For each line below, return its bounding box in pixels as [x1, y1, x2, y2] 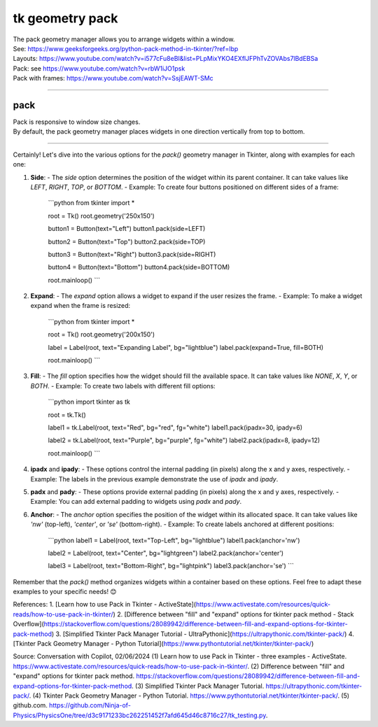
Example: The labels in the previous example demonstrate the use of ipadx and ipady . [30, 474, 279, 483]
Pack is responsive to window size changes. [13, 118, 141, 126]
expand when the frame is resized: [30, 302, 131, 310]
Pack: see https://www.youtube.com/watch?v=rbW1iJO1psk [13, 64, 185, 73]
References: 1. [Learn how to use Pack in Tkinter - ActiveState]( [13, 600, 196, 609]
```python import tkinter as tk [48, 397, 131, 406]
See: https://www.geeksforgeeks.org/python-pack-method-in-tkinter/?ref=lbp [13, 44, 239, 52]
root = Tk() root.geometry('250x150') [48, 211, 155, 220]
